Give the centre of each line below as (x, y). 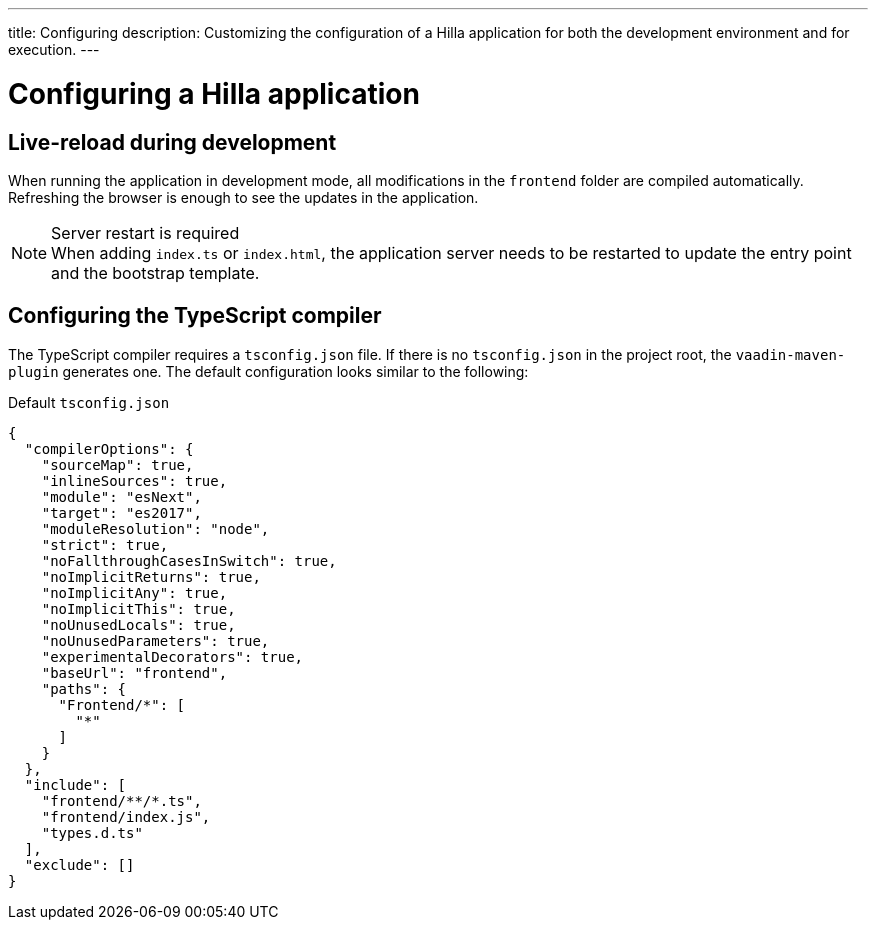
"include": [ (75, 784)
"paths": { (84, 688)
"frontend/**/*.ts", (121, 800)
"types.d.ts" (92, 832)
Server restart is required (145, 232)
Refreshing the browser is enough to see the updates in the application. (243, 197)
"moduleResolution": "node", (155, 528)
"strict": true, (105, 544)
